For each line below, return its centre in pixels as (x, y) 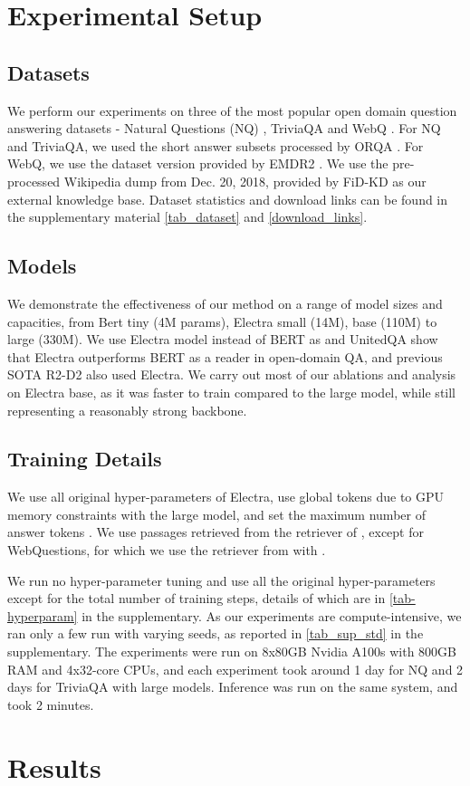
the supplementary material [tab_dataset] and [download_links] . (187, 217)
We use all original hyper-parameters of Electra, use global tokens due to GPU (226, 497)
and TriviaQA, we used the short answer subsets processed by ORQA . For (216, 145)
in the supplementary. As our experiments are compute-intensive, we (272, 615)
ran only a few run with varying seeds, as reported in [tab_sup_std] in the (216, 633)
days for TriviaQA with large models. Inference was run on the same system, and (233, 687)
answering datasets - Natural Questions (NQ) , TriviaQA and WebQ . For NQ (224, 128)
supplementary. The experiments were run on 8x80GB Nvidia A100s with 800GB (232, 652)
